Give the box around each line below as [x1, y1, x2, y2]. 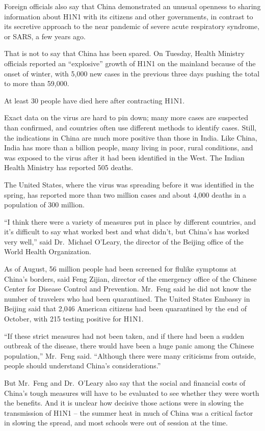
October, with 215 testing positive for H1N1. [4, 313, 144, 324]
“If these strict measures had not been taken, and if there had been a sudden [4, 330, 245, 341]
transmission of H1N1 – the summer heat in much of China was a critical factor [4, 407, 253, 418]
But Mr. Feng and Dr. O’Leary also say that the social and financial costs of [4, 378, 246, 388]
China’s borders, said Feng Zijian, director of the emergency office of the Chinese [4, 273, 257, 284]
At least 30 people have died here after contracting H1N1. [4, 95, 185, 105]
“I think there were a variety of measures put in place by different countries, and [4, 216, 256, 227]
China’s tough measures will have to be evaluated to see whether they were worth [4, 387, 259, 398]
